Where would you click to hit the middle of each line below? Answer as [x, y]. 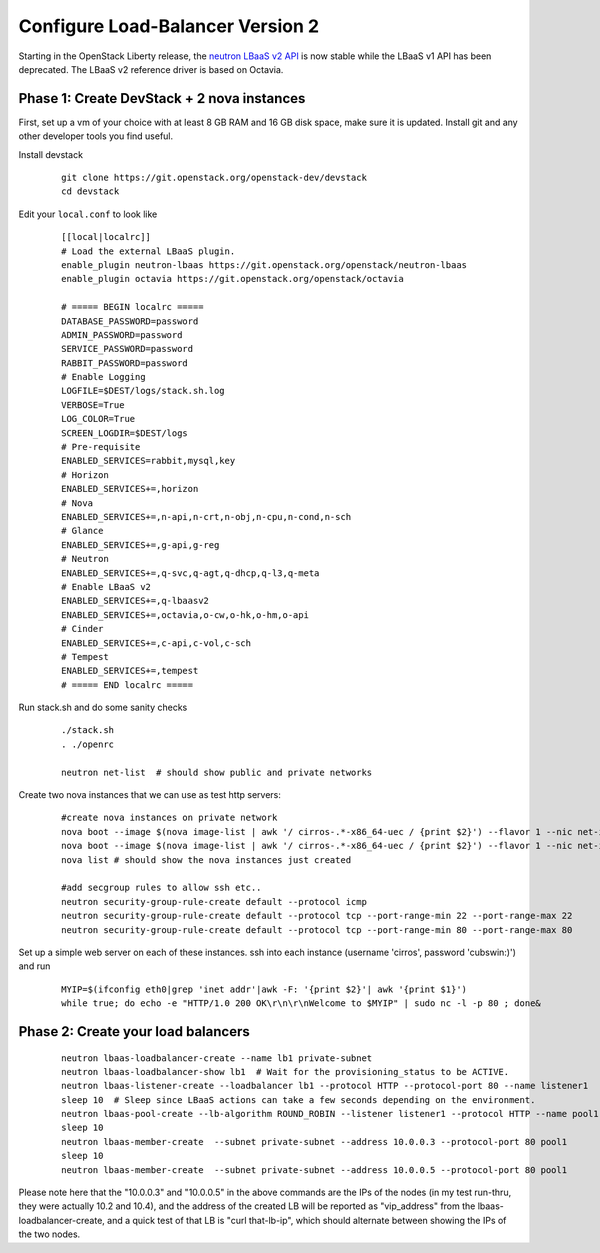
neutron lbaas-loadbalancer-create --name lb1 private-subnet [217, 1058]
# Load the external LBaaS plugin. [148, 251]
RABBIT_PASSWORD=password [125, 363]
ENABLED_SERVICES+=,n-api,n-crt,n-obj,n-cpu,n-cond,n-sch [206, 516]
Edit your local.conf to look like [88, 214]
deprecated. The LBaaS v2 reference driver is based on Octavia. [151, 69]
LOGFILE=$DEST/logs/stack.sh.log [143, 391]
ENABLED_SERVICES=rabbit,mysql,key [148, 461]
